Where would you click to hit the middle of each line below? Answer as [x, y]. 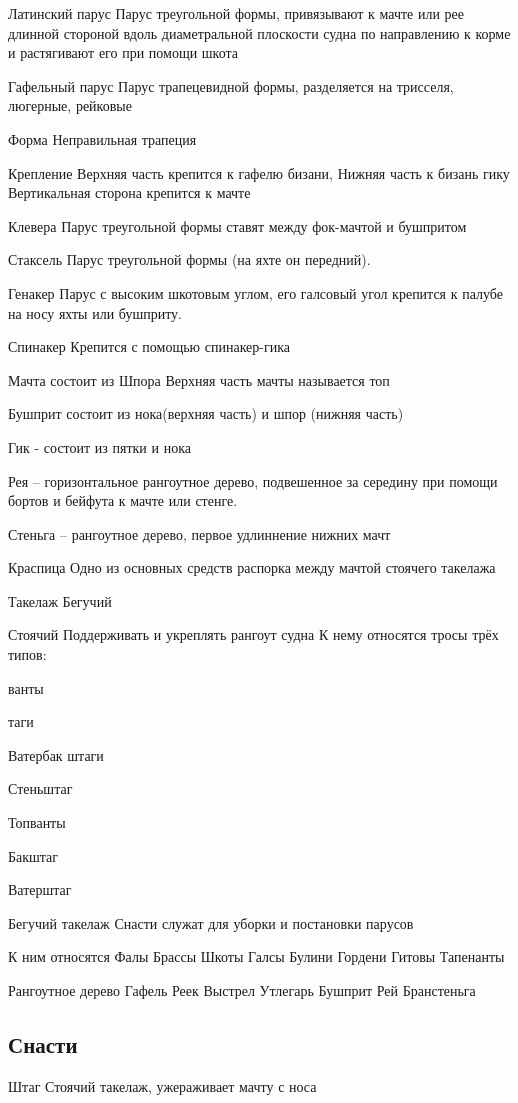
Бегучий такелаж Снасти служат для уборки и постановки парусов [211, 922]
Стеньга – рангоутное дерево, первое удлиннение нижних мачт [199, 533]
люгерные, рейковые [70, 105]
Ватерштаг [40, 889]
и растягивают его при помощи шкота [123, 52]
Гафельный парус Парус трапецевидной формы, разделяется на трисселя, [231, 85]
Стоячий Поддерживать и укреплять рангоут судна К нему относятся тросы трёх [253, 634]
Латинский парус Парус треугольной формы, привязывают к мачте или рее [236, 13]
